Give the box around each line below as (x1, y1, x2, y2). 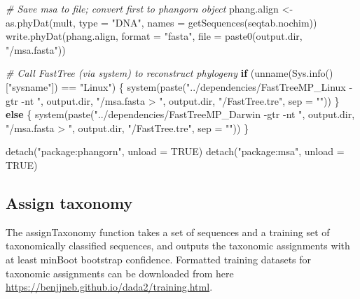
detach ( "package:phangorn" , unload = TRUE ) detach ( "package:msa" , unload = (6, 144, 345, 159)
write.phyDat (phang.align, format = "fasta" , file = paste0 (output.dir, (6, 29, 303, 43)
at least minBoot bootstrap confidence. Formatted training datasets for (6, 251, 312, 266)
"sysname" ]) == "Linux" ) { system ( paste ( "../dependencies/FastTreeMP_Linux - (8, 79, 353, 94)
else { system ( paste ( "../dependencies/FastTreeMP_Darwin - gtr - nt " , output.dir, (6, 107, 355, 122)
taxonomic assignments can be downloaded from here (6, 265, 234, 280)
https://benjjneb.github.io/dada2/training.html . (6, 279, 213, 294)
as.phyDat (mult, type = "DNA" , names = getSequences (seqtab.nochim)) (6, 15, 317, 29)
